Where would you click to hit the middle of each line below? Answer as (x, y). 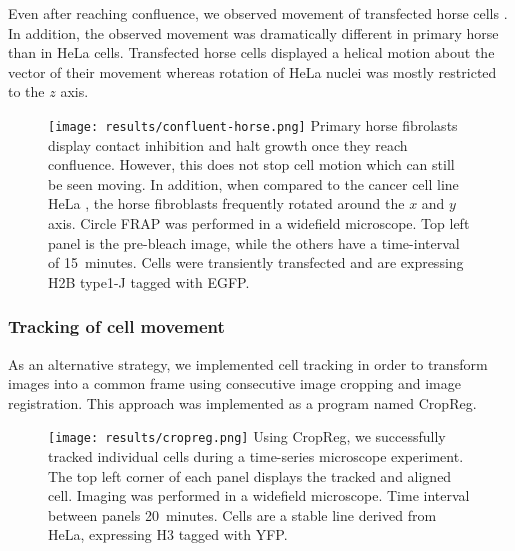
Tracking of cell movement (116, 326)
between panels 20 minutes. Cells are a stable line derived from (242, 514)
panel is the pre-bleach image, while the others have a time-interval (254, 242)
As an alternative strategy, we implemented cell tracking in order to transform (248, 363)
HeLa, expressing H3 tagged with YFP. (168, 534)
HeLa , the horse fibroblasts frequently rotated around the (226, 203)
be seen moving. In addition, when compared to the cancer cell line (253, 183)
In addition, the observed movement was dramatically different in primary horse (253, 32)
